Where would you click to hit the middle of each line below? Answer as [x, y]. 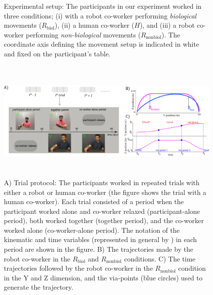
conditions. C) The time [160, 258]
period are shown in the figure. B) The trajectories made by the [99, 249]
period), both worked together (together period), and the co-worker [104, 220]
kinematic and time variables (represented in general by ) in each [100, 239]
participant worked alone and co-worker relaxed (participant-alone [102, 211]
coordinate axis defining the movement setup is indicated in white [102, 44]
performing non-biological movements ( [83, 34]
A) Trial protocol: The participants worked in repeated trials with [102, 182]
